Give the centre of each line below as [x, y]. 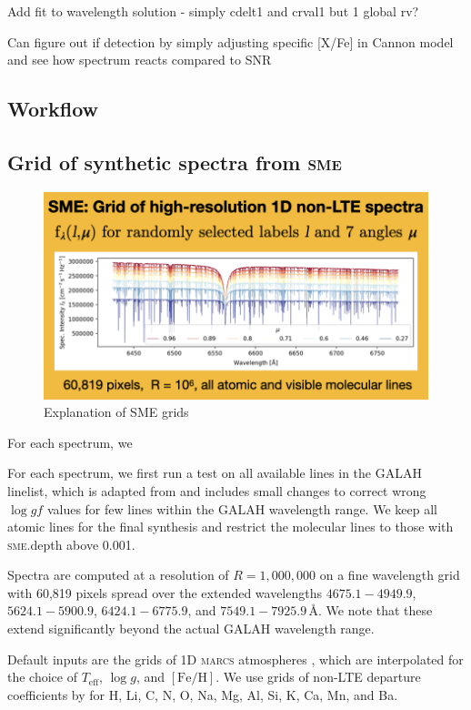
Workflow [53, 109]
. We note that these [376, 610]
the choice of [42, 677]
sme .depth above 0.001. [71, 544]
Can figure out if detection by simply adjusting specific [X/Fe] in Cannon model [230, 41]
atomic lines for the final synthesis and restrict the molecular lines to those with [230, 527]
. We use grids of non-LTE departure [318, 677]
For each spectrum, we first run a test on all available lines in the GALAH [215, 473]
